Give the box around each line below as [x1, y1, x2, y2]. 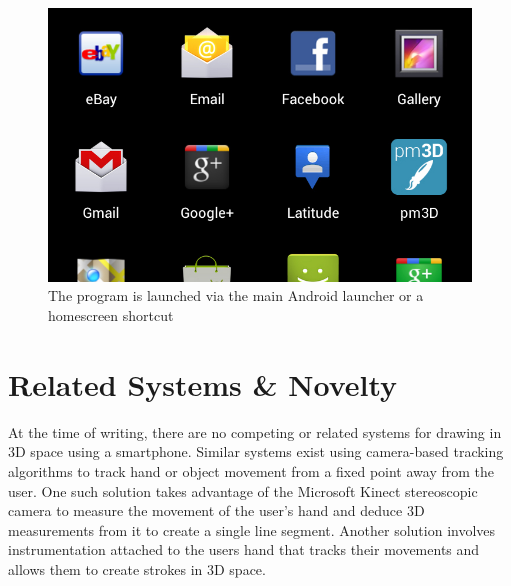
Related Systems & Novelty [8, 363, 398, 404]
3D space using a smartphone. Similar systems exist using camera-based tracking [8, 441, 504, 462]
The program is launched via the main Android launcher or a [48, 285, 424, 306]
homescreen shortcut [48, 305, 174, 326]
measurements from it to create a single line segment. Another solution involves [8, 519, 496, 540]
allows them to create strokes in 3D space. [8, 558, 266, 579]
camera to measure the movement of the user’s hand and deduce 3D [8, 500, 425, 521]
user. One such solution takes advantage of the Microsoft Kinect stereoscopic [8, 480, 478, 501]
